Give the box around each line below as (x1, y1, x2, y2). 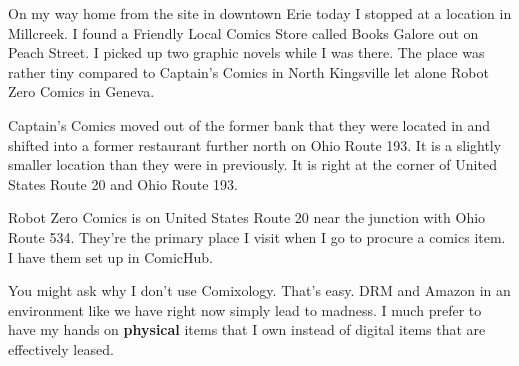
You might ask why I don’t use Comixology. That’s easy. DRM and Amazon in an (8, 280, 511, 301)
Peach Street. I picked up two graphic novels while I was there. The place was (8, 42, 485, 63)
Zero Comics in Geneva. (8, 81, 155, 102)
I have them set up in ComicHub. (8, 246, 214, 267)
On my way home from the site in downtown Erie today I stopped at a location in (8, 3, 512, 23)
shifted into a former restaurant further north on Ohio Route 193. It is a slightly (8, 134, 502, 155)
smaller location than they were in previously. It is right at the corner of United (8, 154, 497, 175)
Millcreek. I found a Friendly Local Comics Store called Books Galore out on (8, 22, 479, 43)
